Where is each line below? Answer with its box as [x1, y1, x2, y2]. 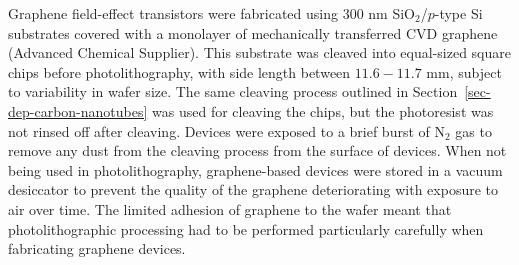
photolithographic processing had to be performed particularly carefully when [8, 218, 484, 239]
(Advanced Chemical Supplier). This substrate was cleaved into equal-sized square [8, 42, 511, 63]
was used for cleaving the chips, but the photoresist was [152, 100, 494, 121]
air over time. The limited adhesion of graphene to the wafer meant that [8, 198, 452, 219]
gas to [455, 120, 492, 141]
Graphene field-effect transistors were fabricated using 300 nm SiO [8, 3, 415, 23]
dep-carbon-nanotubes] [8, 100, 148, 121]
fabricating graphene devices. [8, 238, 186, 259]
